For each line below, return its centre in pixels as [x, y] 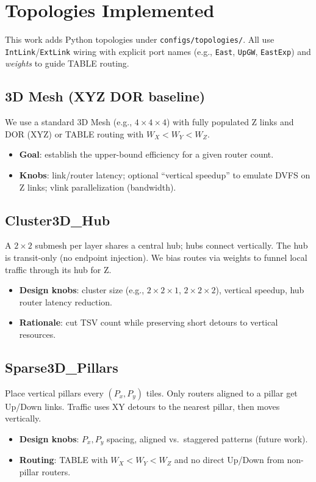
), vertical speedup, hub [260, 290]
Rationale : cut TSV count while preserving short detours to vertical [149, 322]
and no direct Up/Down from [229, 460]
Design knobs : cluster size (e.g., [82, 290]
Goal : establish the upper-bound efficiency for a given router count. [146, 154]
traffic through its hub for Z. [58, 269]
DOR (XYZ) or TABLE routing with [74, 133]
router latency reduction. [66, 301]
